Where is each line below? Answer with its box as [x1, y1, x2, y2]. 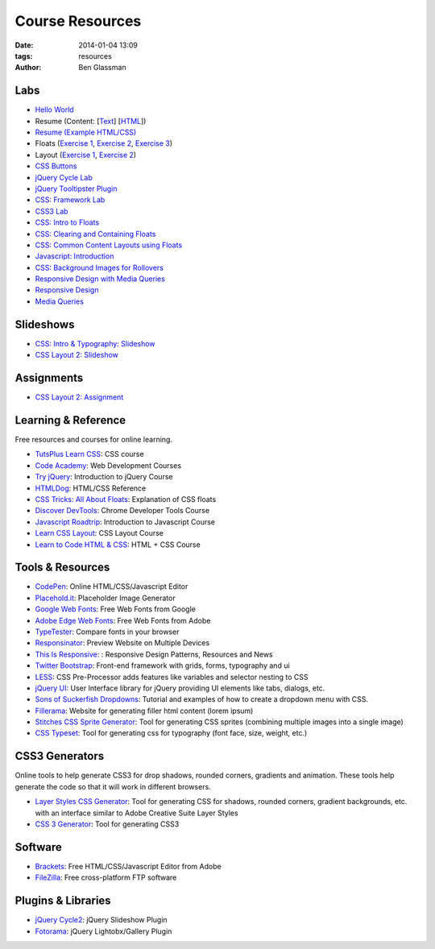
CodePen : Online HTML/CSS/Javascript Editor [35, 582, 188, 591]
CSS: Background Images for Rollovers [35, 263, 164, 272]
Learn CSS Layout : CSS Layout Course [35, 528, 164, 538]
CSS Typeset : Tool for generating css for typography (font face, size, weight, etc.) [35, 728, 308, 738]
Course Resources [14, 12, 142, 30]
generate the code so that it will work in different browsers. [14, 781, 211, 791]
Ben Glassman [78, 63, 126, 73]
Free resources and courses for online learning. [14, 434, 173, 444]
